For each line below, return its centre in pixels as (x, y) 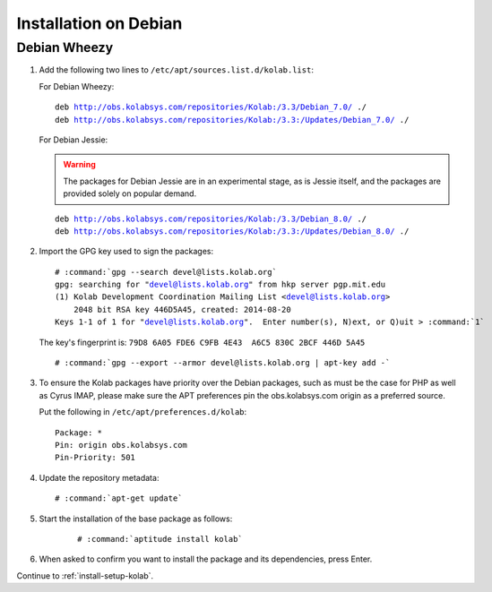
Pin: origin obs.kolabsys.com (121, 445)
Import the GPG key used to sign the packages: (126, 252)
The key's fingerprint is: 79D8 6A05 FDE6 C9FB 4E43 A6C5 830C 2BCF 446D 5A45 (202, 342)
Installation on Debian (99, 23)
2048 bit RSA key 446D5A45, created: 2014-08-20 (182, 309)
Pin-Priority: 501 (95, 458)
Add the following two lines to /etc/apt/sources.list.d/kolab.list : (176, 70)
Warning (79, 165)
